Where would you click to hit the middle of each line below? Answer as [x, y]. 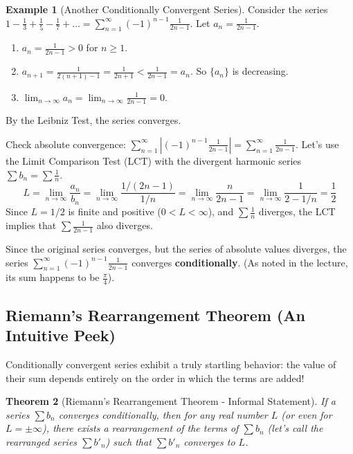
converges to [209, 441]
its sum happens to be [53, 277]
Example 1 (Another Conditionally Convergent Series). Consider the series [167, 9]
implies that [31, 225]
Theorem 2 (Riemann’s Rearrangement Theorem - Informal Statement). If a [171, 401]
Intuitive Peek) [61, 335]
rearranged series [42, 441]
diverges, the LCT [297, 211]
